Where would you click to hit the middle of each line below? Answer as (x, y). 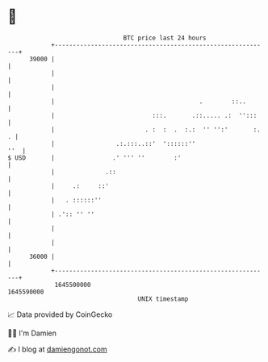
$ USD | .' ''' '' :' (94, 158)
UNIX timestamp (163, 299)
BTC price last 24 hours (165, 38)
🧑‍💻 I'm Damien (32, 333)
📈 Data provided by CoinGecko (60, 314)
